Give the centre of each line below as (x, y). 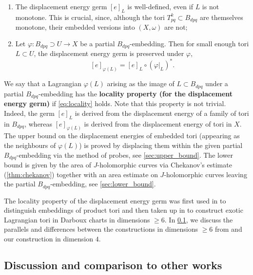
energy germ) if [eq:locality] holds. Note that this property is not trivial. (115, 103)
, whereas (39, 123)
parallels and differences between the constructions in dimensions (101, 229)
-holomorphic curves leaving (205, 174)
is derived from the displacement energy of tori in (158, 123)
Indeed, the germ (29, 113)
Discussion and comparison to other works (113, 265)
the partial (20, 184)
